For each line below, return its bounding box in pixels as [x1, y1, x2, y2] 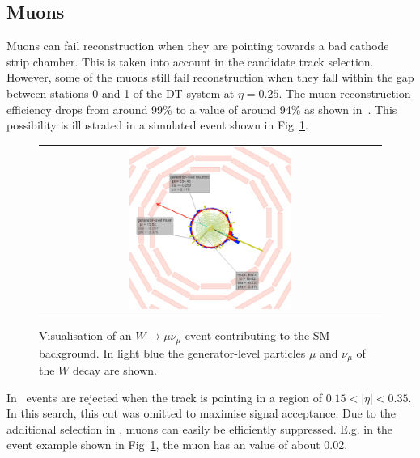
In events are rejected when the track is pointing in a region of [6, 388, 322, 405]
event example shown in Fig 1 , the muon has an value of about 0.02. [6, 436, 348, 453]
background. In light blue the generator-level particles [39, 344, 306, 361]
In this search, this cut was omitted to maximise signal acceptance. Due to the [6, 405, 396, 422]
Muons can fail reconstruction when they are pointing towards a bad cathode [6, 37, 389, 54]
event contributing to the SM [185, 327, 330, 344]
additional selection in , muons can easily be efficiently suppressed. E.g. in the [6, 420, 393, 437]
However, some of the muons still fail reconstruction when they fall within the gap [6, 69, 414, 86]
